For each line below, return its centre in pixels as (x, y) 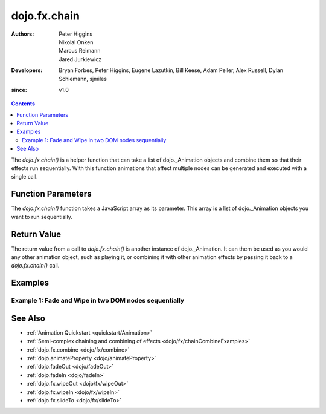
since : (19, 90)
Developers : (27, 70)
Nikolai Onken (76, 42)
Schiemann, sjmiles (83, 79)
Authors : (23, 34)
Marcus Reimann (80, 51)
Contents (23, 103)
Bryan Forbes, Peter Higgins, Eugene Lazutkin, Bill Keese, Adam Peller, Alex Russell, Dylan (171, 70)
